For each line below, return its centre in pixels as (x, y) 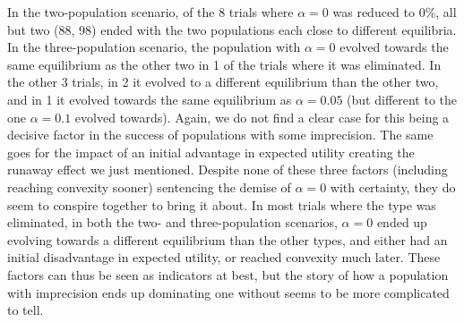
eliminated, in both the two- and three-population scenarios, (172, 222)
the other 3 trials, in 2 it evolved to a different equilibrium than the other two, (223, 82)
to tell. (26, 310)
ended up (402, 222)
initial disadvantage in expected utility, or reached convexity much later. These (224, 257)
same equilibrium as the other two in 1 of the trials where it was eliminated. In (224, 64)
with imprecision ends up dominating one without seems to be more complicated (228, 292)
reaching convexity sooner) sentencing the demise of (149, 186)
